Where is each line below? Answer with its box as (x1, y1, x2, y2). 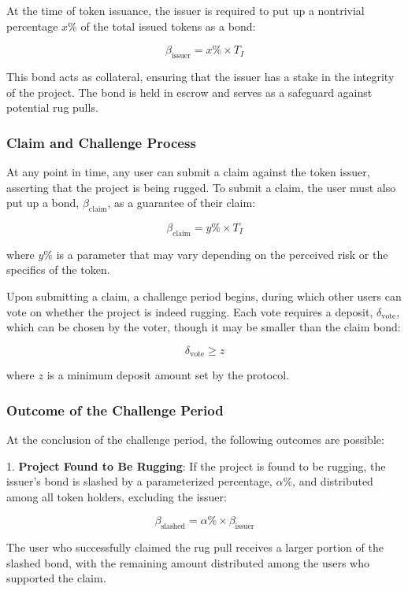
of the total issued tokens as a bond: (80, 17, 256, 34)
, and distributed (292, 473, 373, 489)
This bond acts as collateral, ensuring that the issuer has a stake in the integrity (6, 68, 395, 84)
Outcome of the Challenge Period (6, 400, 224, 419)
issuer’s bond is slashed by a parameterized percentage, (6, 473, 273, 489)
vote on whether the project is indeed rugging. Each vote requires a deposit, (6, 303, 373, 320)
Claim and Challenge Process (6, 132, 196, 152)
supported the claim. (6, 570, 106, 586)
